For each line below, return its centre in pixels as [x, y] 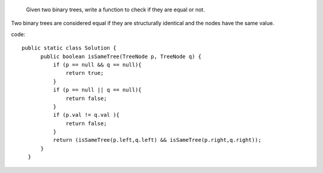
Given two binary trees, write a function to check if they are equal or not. [115, 10]
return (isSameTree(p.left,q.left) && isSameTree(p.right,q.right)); [157, 140]
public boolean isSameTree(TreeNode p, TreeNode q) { [121, 56]
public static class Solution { [69, 48]
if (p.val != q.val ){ [86, 115]
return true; [85, 73]
